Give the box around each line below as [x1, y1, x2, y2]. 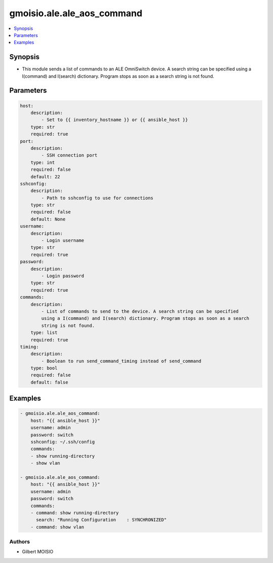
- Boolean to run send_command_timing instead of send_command [41, 358, 202, 364]
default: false [30, 379, 68, 385]
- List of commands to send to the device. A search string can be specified [41, 308, 239, 314]
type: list [30, 330, 58, 335]
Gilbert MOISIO [22, 549, 54, 555]
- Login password [41, 273, 84, 279]
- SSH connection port [41, 153, 98, 158]
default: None [30, 216, 66, 222]
